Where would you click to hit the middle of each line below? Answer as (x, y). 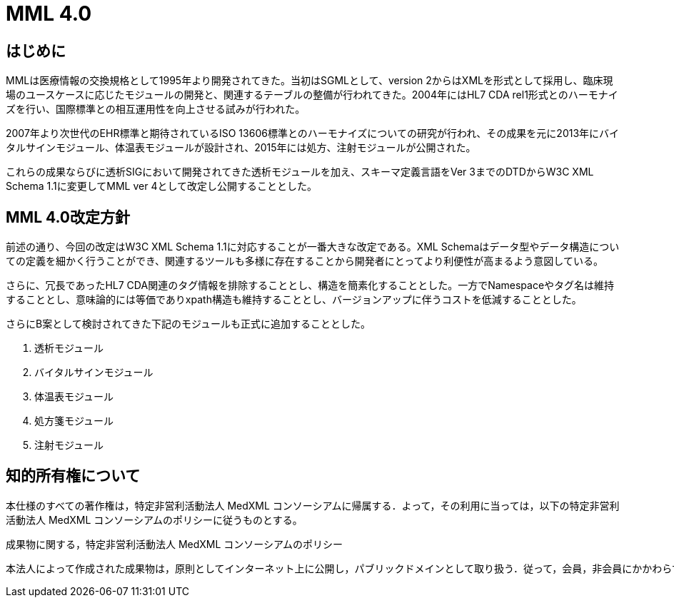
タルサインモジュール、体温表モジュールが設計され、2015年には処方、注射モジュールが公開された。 (241, 148)
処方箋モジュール (74, 421)
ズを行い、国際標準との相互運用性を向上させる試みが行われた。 (156, 109)
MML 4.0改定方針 (68, 217)
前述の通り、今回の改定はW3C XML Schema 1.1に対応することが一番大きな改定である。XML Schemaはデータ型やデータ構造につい (313, 247)
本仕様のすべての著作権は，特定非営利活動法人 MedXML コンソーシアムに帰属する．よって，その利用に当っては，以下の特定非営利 (313, 505)
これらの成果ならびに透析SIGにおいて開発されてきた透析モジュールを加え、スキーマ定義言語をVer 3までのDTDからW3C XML (300, 172)
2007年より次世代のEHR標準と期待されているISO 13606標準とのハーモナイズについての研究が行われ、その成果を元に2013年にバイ (313, 133)
